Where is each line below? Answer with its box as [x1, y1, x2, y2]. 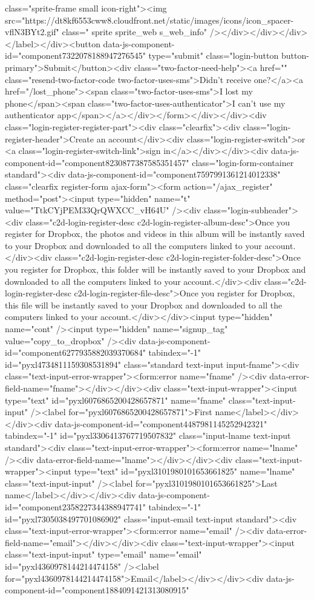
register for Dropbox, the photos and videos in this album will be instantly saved [5, 227, 305, 240]
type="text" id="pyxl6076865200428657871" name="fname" [5, 393, 226, 406]
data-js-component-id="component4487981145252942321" [54, 417, 267, 430]
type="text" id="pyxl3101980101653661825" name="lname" [74, 465, 295, 478]
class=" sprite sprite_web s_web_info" [62, 25, 208, 38]
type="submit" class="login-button [148, 49, 279, 62]
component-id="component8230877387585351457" [5, 156, 189, 168]
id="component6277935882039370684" [5, 346, 146, 359]
